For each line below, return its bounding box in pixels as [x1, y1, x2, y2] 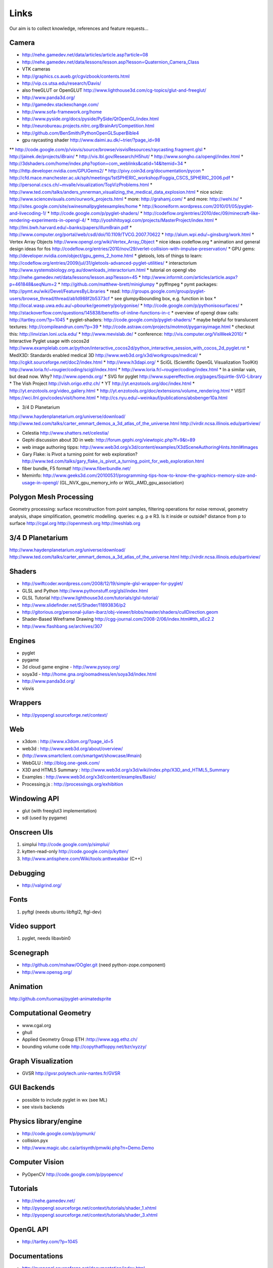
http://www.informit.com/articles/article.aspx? [142, 274, 238, 280]
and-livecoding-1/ [9, 210, 47, 217]
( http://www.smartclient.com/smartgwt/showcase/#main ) [22, 753, 142, 759]
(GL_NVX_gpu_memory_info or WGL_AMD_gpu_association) [60, 479, 185, 485]
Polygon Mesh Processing [9, 492, 94, 502]
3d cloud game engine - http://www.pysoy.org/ [22, 664, 120, 670]
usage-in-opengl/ [22, 479, 59, 485]
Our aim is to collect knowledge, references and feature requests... [9, 25, 149, 31]
